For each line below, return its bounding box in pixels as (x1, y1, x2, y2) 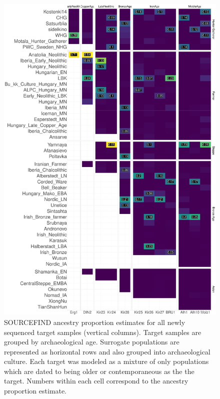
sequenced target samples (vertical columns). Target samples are (4, 326, 201, 337)
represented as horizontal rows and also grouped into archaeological (4, 346, 210, 356)
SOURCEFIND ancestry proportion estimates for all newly (4, 316, 185, 327)
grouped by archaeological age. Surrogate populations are (4, 336, 179, 347)
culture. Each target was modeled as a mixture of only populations (4, 356, 209, 366)
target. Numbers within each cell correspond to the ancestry (4, 375, 188, 386)
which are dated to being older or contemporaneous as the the (4, 365, 194, 376)
